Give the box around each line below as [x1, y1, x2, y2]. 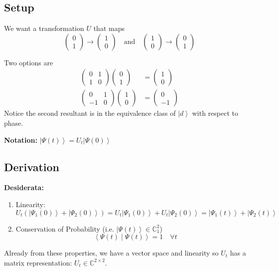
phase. [4, 118, 23, 128]
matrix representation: [4, 257, 72, 268]
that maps [93, 23, 125, 33]
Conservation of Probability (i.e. [15, 223, 114, 234]
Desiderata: [4, 182, 44, 193]
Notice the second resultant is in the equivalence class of [4, 108, 176, 118]
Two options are [4, 57, 53, 67]
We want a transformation [4, 23, 84, 33]
